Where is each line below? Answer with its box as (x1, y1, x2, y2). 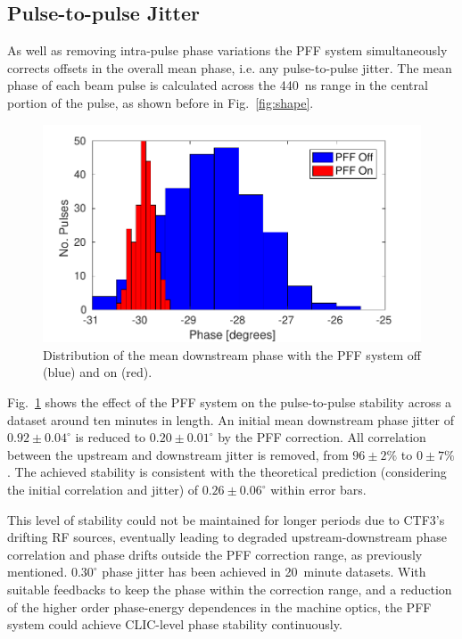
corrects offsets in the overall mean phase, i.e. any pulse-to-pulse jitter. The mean (7, 58, 452, 77)
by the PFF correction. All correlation (218, 428, 426, 446)
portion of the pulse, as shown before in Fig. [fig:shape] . (7, 93, 314, 111)
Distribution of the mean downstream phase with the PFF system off (43, 345, 421, 364)
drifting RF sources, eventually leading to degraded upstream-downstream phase (7, 528, 447, 546)
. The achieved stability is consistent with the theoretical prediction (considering (7, 463, 447, 481)
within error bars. (270, 480, 367, 499)
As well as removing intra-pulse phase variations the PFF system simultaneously (7, 41, 448, 60)
